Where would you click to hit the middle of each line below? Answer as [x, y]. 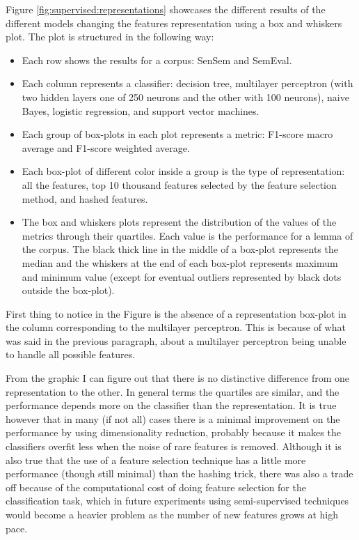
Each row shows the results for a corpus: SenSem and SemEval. [157, 60]
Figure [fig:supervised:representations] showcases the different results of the [166, 9]
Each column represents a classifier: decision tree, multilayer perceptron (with [188, 83]
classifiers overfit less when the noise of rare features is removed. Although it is [174, 446]
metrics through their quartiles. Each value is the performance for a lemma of [188, 235]
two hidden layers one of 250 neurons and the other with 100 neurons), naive [185, 97]
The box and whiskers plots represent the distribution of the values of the [179, 222]
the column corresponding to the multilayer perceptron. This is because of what [176, 327]
